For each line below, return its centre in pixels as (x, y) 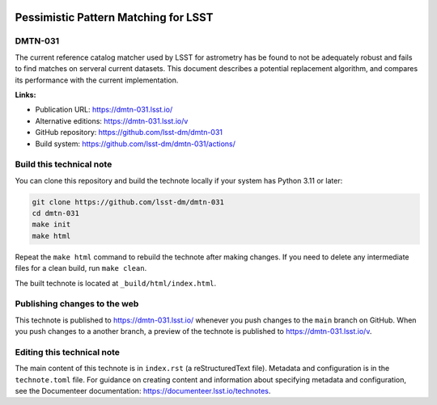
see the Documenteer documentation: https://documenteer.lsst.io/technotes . (143, 391)
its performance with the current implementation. (97, 80)
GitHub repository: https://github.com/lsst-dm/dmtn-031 (129, 133)
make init (51, 225)
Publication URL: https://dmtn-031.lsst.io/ (104, 110)
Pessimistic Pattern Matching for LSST (114, 17)
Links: (25, 95)
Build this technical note (64, 164)
